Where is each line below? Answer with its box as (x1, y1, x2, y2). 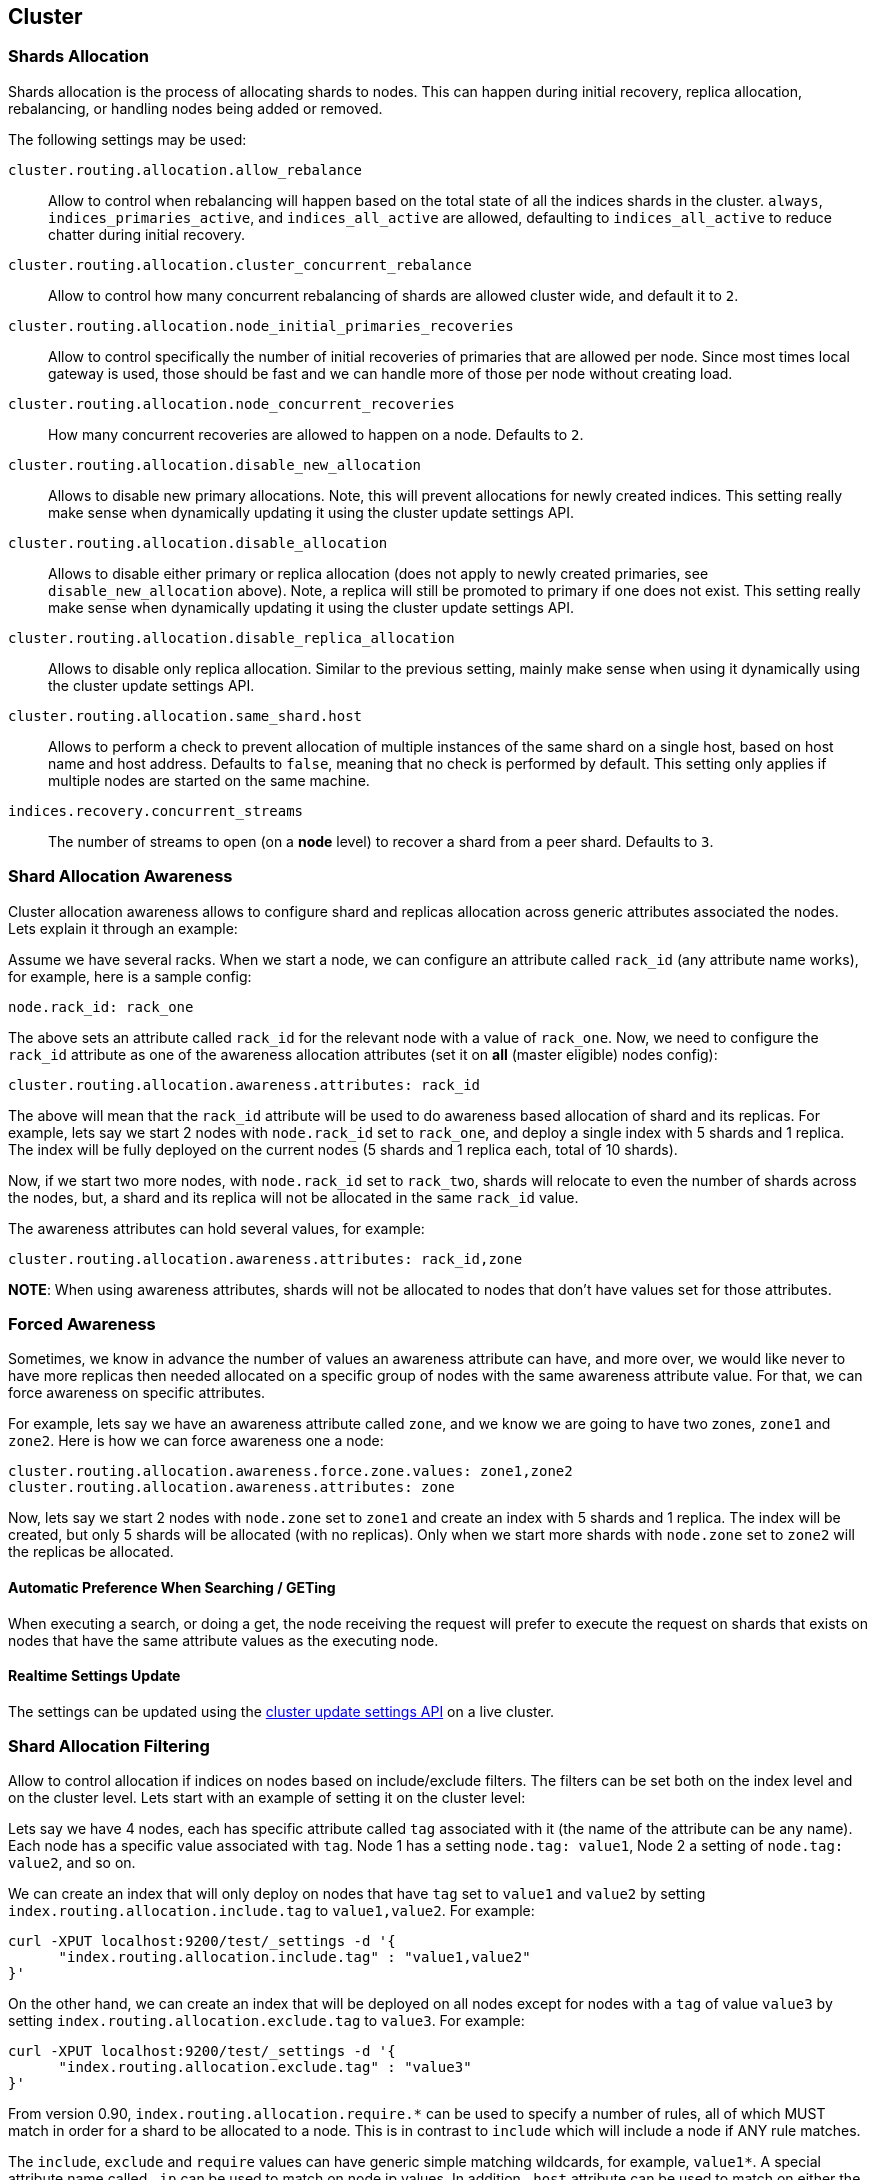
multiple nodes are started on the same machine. (48, 771, 370, 789)
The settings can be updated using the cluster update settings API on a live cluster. (8, 1702, 555, 1720)
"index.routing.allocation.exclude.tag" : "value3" (58, 2059, 472, 2076)
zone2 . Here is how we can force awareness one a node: (8, 1432, 384, 1450)
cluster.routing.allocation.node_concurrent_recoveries (8, 395, 455, 412)
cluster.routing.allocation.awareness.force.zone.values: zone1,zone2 (8, 1463, 573, 1480)
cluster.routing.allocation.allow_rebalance (8, 161, 363, 178)
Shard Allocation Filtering (8, 1736, 210, 1757)
